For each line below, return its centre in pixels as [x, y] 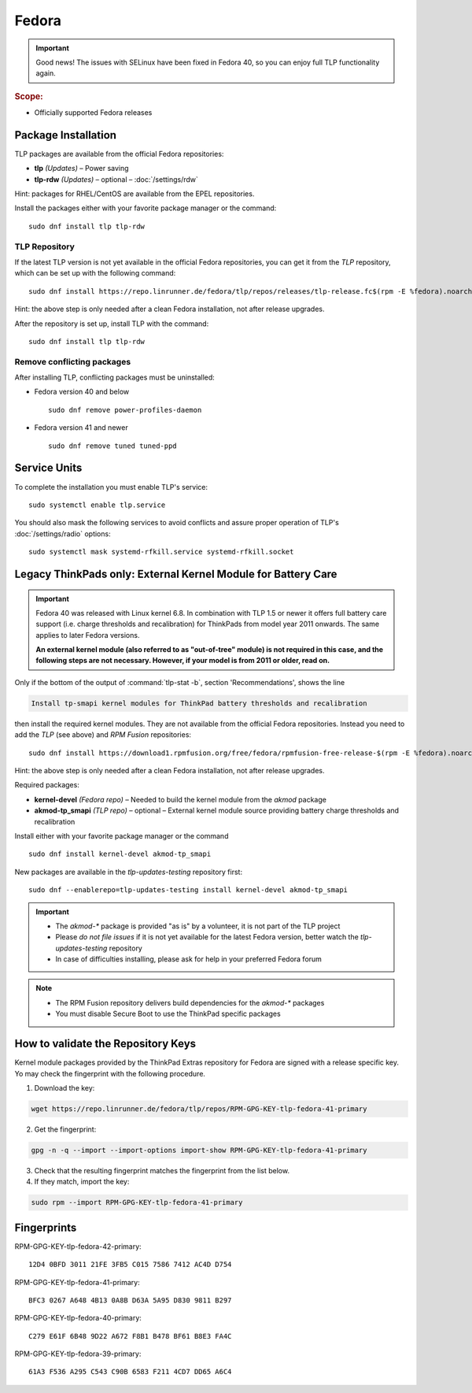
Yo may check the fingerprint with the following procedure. [110, 1073]
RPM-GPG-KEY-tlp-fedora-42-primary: [78, 1246]
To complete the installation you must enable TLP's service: [111, 487]
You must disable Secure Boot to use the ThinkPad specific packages [168, 1014]
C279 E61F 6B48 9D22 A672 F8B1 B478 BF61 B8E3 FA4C [130, 1336]
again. [46, 73]
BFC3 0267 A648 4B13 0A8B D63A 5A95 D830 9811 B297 [130, 1300]
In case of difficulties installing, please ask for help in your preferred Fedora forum [189, 959]
